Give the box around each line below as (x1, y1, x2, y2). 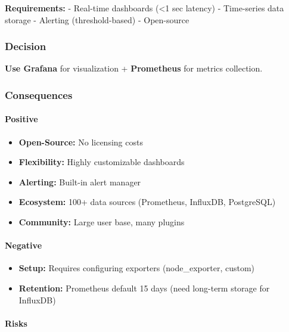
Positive (5, 113, 38, 125)
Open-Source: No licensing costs (18, 135, 143, 148)
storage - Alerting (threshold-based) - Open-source (5, 13, 189, 26)
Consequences (5, 87, 73, 102)
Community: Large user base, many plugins (18, 216, 185, 228)
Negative (5, 239, 42, 252)
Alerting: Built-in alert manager (18, 175, 141, 188)
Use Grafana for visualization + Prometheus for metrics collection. (5, 62, 263, 75)
